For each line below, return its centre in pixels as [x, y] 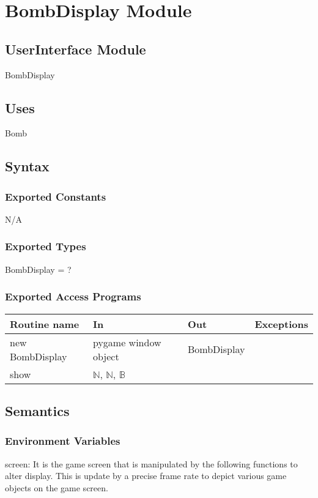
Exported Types [46, 246]
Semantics [37, 410]
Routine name [45, 324]
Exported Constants [56, 196]
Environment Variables [63, 441]
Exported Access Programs [73, 296]
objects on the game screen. [57, 487]
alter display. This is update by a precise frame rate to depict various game [146, 476]
